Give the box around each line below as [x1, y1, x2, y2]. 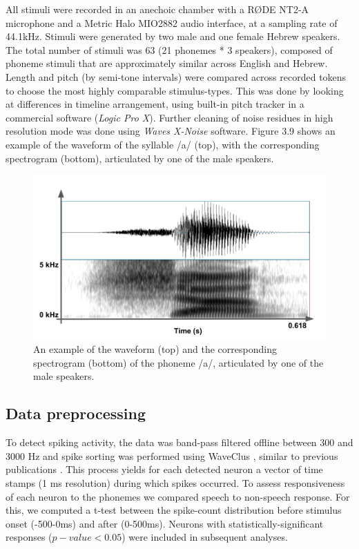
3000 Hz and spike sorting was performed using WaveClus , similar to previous [6, 448, 338, 463]
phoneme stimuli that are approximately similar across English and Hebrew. [6, 56, 328, 70]
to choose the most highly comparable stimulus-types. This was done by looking [6, 83, 344, 97]
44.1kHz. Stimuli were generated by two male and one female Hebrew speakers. [6, 29, 340, 44]
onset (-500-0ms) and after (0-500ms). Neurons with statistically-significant [6, 516, 324, 530]
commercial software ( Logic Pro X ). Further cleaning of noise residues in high [6, 110, 333, 124]
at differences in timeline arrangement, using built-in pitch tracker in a [6, 97, 304, 111]
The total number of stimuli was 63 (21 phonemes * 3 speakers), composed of [6, 42, 333, 57]
